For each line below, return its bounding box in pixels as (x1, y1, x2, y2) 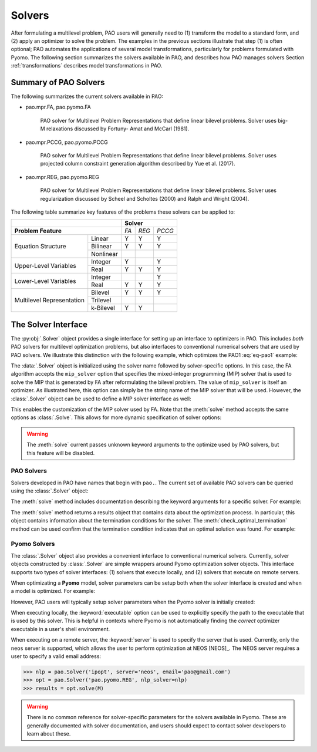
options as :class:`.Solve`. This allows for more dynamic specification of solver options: (11, 414, 222, 421)
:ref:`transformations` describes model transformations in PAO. (11, 62, 163, 69)
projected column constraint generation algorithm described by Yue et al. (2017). (40, 160, 235, 167)
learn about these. (26, 730, 71, 737)
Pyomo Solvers (11, 540, 55, 548)
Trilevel (91, 296, 112, 305)
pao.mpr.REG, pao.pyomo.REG (25, 173, 99, 180)
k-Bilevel (91, 304, 116, 312)
